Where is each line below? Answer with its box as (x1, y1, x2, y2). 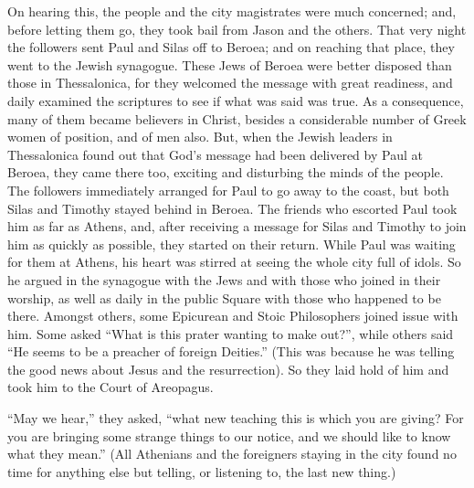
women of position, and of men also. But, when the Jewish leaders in (7, 127, 393, 146)
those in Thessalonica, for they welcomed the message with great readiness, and (7, 73, 453, 92)
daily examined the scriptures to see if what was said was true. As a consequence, (7, 90, 464, 110)
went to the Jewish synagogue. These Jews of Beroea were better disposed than (7, 55, 452, 74)
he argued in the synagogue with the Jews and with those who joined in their (7, 270, 441, 289)
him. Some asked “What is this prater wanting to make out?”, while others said (7, 324, 454, 343)
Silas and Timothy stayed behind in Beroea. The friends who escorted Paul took (7, 198, 458, 217)
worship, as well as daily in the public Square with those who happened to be (7, 288, 441, 307)
